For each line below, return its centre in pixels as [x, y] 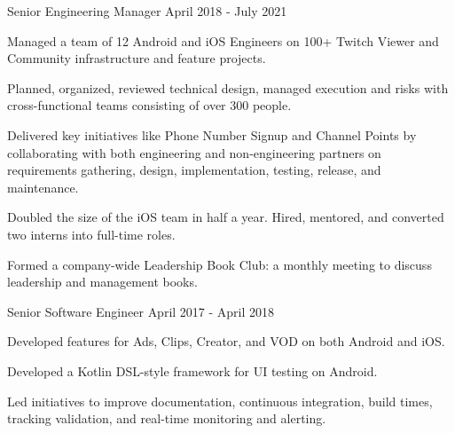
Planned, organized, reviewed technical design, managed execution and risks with [228, 87]
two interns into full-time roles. [91, 234]
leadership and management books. [102, 282]
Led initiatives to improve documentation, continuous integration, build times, [220, 401]
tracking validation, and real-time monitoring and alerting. [167, 418]
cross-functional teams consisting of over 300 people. [149, 105]
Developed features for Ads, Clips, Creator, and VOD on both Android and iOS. [226, 341]
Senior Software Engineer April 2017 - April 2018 [141, 311]
